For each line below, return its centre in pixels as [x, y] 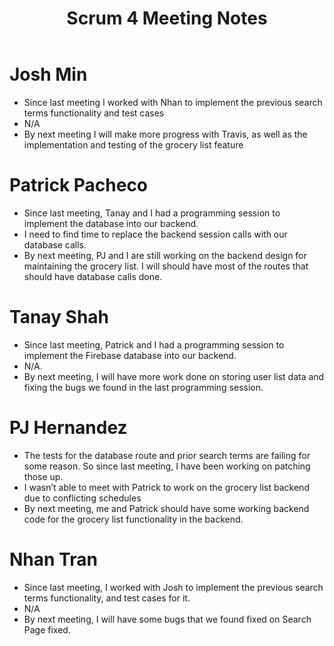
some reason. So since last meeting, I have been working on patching [167, 466]
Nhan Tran [53, 559]
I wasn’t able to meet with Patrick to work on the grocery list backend [166, 487]
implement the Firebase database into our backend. [130, 355]
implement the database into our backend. [111, 223]
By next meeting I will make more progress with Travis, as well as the [165, 134]
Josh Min [48, 74]
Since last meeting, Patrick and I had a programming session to [154, 344]
